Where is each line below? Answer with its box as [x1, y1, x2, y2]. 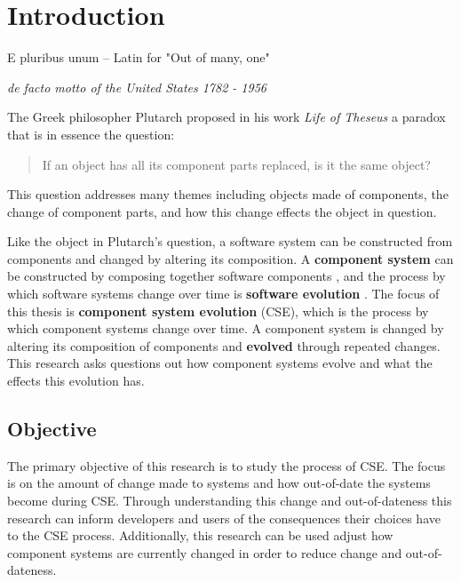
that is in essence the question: [7, 124, 175, 143]
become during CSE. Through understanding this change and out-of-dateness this [7, 491, 452, 510]
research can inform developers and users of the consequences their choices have [7, 508, 441, 527]
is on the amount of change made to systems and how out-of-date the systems [7, 474, 431, 492]
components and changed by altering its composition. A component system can [7, 249, 454, 267]
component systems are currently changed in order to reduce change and [7, 543, 402, 562]
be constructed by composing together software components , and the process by [7, 267, 446, 285]
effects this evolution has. [7, 371, 145, 390]
